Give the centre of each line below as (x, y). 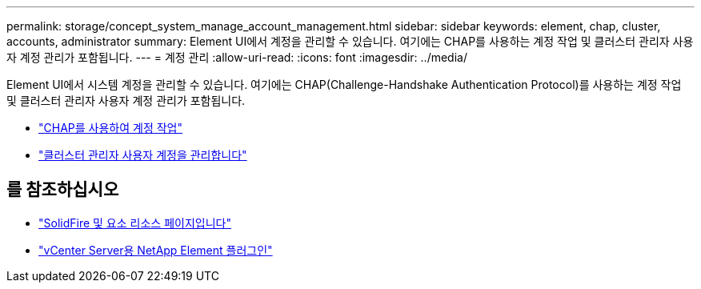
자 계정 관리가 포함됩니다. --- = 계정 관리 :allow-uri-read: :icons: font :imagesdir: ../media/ (237, 57)
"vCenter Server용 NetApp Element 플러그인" (156, 250)
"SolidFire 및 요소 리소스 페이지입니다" (135, 223)
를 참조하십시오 (63, 190)
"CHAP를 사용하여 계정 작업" (111, 128)
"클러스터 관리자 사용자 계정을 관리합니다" (143, 155)
